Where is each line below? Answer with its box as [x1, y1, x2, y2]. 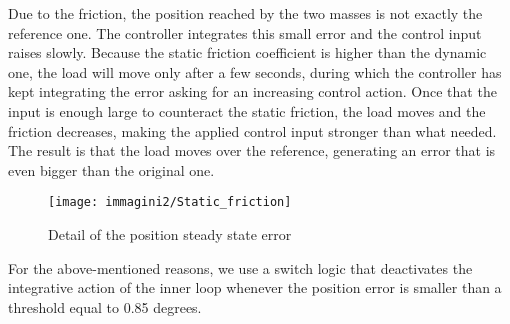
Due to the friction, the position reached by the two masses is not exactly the [8, 3, 483, 23]
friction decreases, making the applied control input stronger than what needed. [8, 120, 497, 141]
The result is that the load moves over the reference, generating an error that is [8, 140, 496, 161]
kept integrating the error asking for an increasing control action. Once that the [8, 81, 497, 102]
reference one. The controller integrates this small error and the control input [8, 22, 482, 43]
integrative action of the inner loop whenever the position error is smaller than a [8, 277, 502, 298]
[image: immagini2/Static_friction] [48, 195, 292, 210]
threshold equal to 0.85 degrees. [8, 296, 202, 317]
